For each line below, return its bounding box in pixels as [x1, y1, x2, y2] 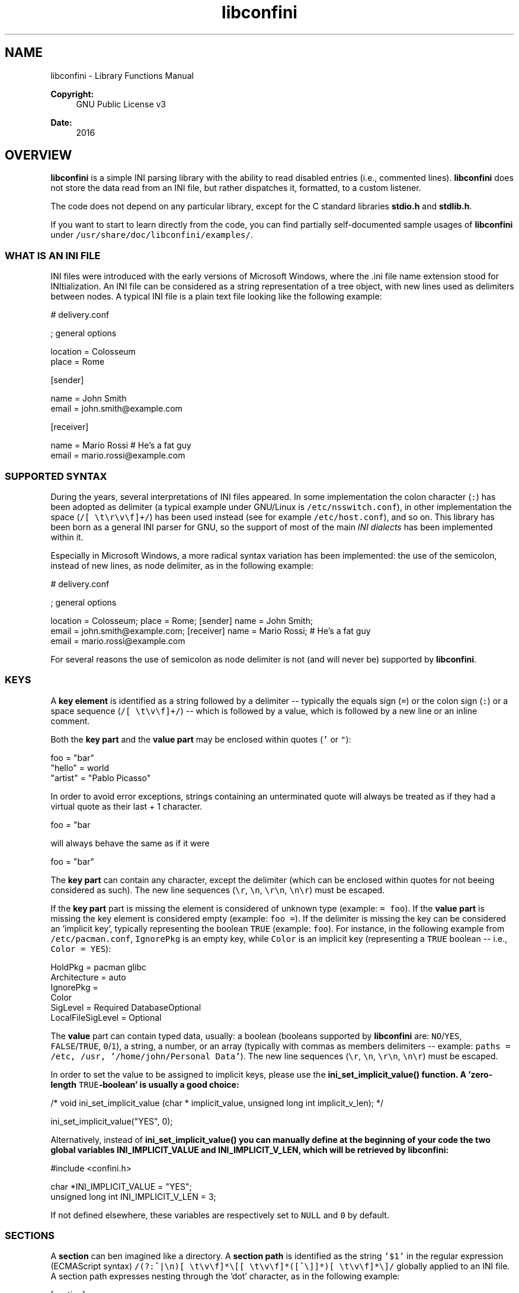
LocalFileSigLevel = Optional [50, 1012, 162, 1023]
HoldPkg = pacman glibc [50, 961, 147, 972]
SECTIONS [5, 1230, 55, 1242]
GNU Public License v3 [76, 98, 166, 109]
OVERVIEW [5, 148, 72, 163]
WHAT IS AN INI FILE [5, 249, 101, 262]
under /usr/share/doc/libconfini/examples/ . [50, 230, 253, 240]
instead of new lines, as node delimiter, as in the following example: [50, 560, 314, 571]
